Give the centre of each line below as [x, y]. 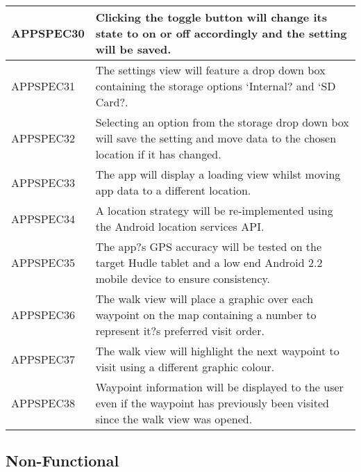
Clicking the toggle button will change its [211, 17]
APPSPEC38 [43, 403]
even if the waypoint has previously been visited [212, 403]
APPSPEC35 [43, 262]
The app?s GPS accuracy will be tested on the [209, 246]
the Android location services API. [180, 226]
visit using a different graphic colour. [185, 367]
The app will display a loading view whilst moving [218, 174]
